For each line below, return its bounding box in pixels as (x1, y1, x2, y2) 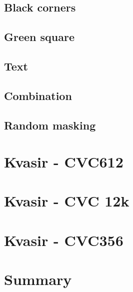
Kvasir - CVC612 (4, 151, 123, 172)
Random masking (4, 117, 96, 132)
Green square (4, 29, 74, 44)
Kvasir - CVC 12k (4, 190, 129, 211)
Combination (4, 87, 72, 103)
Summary (4, 269, 72, 289)
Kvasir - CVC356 (4, 229, 123, 250)
